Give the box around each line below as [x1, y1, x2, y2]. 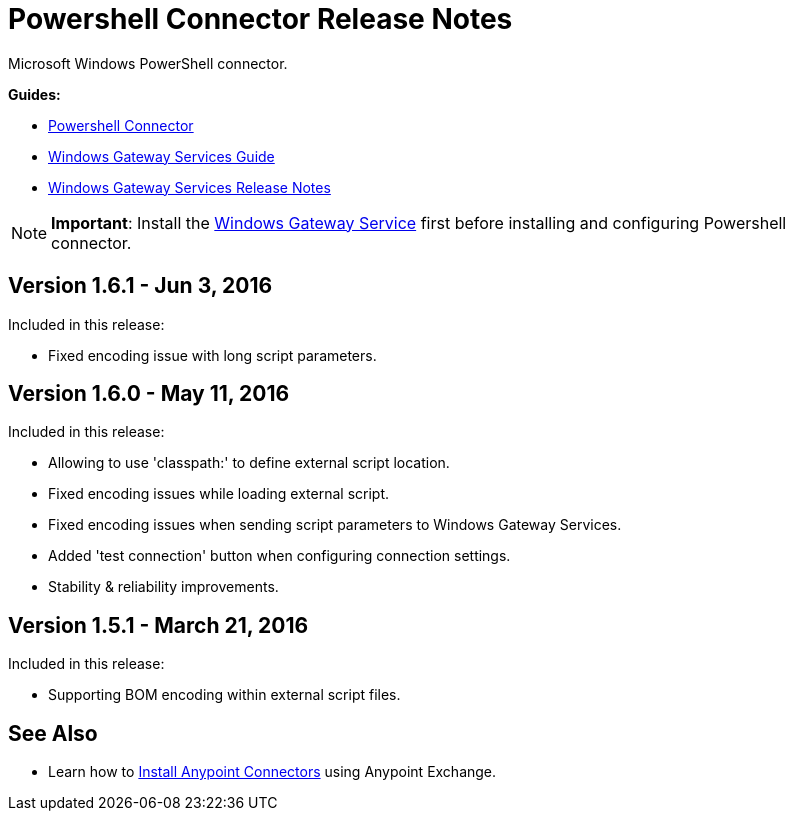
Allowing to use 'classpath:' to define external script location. [48, 454, 450, 472]
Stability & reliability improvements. [48, 578, 279, 596]
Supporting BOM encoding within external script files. [48, 686, 401, 704]
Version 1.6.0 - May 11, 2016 [8, 381, 290, 407]
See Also [8, 720, 98, 746]
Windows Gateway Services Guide [48, 147, 275, 165]
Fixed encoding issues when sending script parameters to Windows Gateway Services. [48, 516, 622, 534]
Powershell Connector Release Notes [8, 2, 513, 36]
